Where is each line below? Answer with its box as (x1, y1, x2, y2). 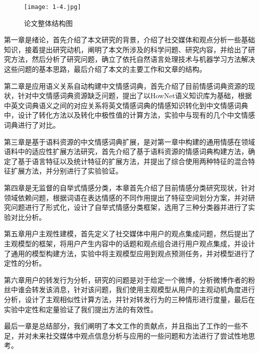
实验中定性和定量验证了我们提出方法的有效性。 (4, 304, 157, 314)
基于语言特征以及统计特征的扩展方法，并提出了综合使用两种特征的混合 (17, 156, 248, 166)
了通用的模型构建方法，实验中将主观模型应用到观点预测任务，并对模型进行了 (4, 248, 255, 258)
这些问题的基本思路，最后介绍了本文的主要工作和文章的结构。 (4, 64, 206, 74)
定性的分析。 (4, 258, 46, 268)
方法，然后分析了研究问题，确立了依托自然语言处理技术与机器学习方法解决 (10, 54, 255, 64)
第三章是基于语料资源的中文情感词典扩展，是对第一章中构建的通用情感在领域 (4, 136, 255, 147)
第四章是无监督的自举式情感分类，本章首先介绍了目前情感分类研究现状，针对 (4, 182, 255, 192)
